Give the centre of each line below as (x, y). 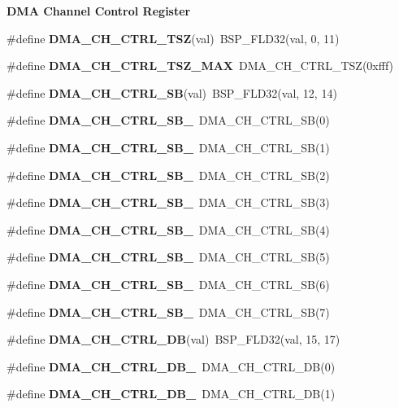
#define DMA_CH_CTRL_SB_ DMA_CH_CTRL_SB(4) (168, 229)
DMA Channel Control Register (99, 11)
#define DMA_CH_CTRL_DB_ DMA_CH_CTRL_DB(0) (171, 366)
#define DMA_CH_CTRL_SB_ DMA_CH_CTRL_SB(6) (168, 284)
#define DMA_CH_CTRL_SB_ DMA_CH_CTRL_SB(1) (168, 147)
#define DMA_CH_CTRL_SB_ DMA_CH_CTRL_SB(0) (168, 120)
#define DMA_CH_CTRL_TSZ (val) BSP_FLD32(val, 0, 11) (173, 38)
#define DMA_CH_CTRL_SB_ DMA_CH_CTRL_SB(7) (168, 311)
